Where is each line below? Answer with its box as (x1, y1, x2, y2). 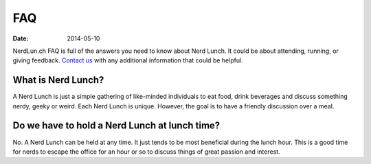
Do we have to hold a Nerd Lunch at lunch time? (12, 120, 221, 132)
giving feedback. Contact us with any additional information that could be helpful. (12, 56, 243, 65)
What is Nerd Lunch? (12, 74, 104, 86)
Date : (12, 34, 29, 43)
